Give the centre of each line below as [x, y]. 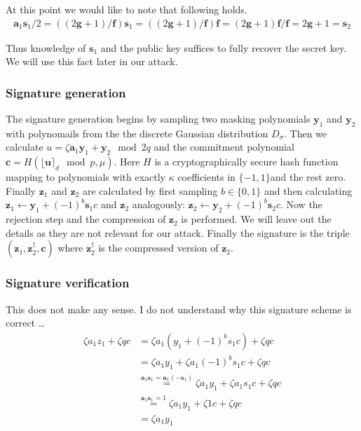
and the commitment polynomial [224, 147]
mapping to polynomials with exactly [86, 177]
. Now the [301, 204]
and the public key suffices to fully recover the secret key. [224, 47]
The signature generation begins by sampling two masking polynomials [158, 119]
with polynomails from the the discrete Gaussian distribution [137, 133]
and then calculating [308, 190]
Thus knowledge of [46, 47]
